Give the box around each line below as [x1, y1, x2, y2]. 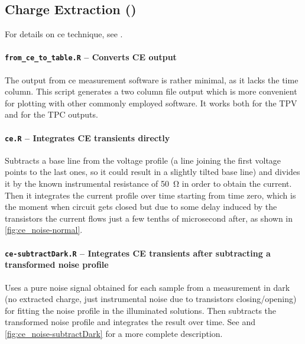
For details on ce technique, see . [5, 28, 123, 40]
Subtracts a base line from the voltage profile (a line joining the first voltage [5, 154, 281, 166]
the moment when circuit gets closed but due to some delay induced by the [5, 200, 277, 213]
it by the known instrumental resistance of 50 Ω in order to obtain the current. [5, 177, 292, 190]
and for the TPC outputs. [5, 108, 98, 121]
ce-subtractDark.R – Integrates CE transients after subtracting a [5, 246, 271, 259]
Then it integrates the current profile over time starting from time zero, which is [5, 189, 296, 201]
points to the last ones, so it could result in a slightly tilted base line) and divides [5, 165, 300, 178]
